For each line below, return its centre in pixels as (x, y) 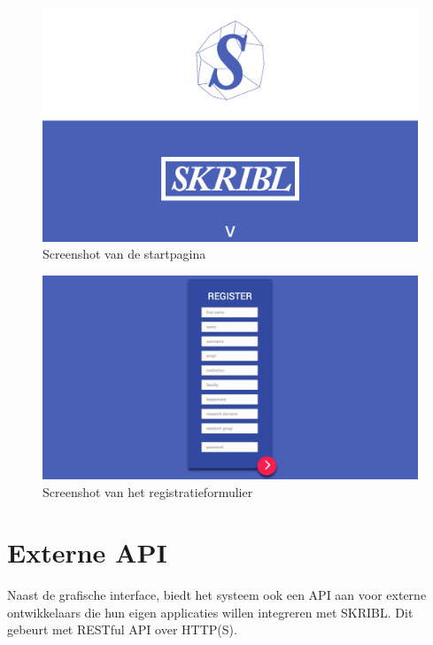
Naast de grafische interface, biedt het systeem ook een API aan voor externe (217, 595)
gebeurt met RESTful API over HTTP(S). (122, 629)
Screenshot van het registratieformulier (148, 491)
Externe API (87, 552)
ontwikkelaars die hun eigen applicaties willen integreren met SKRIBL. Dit (210, 612)
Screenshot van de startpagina (124, 254)
